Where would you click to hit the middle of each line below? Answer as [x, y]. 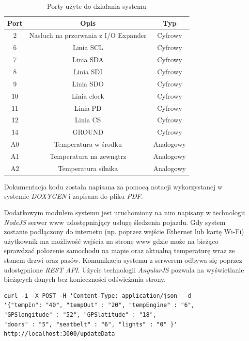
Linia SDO [88, 83]
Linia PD [88, 108]
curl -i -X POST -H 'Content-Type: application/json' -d [98, 296]
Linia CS [88, 120]
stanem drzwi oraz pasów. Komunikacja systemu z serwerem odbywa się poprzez [123, 260]
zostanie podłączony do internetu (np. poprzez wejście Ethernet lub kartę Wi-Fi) [124, 231]
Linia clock [88, 95]
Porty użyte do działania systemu [96, 6]
